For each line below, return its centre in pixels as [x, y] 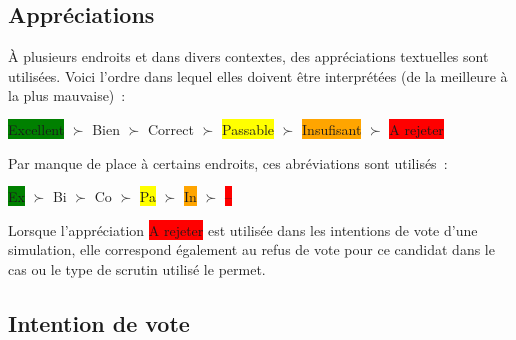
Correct [171, 128]
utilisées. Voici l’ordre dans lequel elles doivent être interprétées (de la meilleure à [258, 75]
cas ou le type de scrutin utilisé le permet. [137, 268]
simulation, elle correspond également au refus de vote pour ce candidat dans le [251, 249]
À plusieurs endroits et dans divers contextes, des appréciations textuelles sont [248, 56]
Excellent [36, 128]
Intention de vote [99, 322]
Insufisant [332, 128]
